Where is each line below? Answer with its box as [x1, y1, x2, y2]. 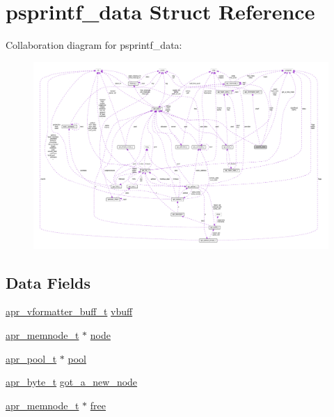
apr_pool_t [6, 351, 57, 365]
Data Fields [6, 271, 91, 293]
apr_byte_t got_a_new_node [6, 374, 138, 389]
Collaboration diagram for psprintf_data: [6, 38, 182, 52]
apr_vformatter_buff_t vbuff [6, 304, 133, 319]
